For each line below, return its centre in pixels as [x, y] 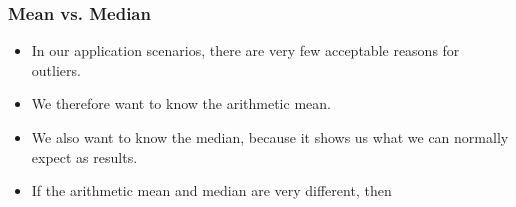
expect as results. [84, 156]
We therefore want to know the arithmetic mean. [181, 103]
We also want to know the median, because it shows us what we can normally [270, 137]
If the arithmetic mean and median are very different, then [211, 190]
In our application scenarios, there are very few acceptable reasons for [245, 50]
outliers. [56, 69]
